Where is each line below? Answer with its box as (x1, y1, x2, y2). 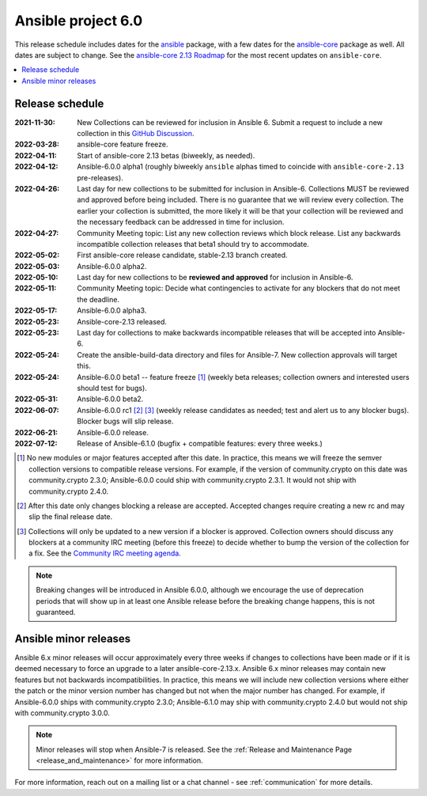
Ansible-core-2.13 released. (77, 317, 168, 326)
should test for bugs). (77, 384, 148, 392)
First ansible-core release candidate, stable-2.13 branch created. (77, 250, 288, 260)
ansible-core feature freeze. (77, 139, 168, 150)
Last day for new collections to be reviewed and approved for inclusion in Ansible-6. (77, 273, 353, 282)
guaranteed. (36, 608, 76, 617)
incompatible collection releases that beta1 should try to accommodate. (77, 239, 310, 248)
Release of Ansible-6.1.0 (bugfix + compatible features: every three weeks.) (77, 438, 323, 448)
